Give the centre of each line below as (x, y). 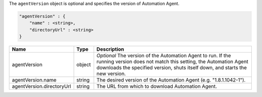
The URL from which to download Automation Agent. (157, 86)
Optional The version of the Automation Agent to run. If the (164, 55)
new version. (111, 74)
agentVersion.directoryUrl (41, 86)
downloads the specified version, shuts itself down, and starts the (172, 68)
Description (110, 49)
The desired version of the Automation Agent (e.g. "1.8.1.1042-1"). (171, 80)
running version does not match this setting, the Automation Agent (172, 62)
